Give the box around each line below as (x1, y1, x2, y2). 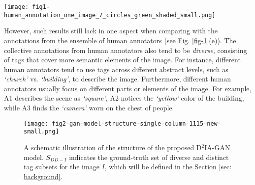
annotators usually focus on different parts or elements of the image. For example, (4, 83, 252, 93)
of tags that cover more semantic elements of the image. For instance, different (4, 54, 241, 65)
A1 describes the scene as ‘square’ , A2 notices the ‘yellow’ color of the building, (4, 93, 244, 103)
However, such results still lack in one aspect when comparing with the (4, 26, 218, 36)
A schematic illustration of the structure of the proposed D (24, 142, 202, 152)
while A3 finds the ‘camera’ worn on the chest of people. (4, 103, 174, 113)
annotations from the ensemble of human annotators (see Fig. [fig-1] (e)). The (4, 35, 236, 45)
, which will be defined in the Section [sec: (104, 161, 232, 172)
